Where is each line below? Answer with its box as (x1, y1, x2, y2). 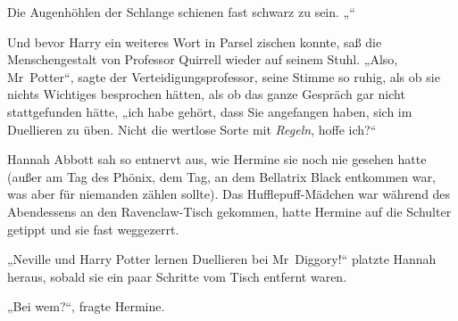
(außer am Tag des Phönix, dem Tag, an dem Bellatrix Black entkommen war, (7, 167, 436, 185)
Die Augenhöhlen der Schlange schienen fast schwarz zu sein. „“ (7, 3, 355, 21)
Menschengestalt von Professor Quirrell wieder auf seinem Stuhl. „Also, (7, 50, 398, 69)
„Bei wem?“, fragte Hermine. (7, 297, 165, 316)
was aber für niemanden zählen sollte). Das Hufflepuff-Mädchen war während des (7, 185, 451, 203)
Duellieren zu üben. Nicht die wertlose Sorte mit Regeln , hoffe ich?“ (7, 119, 377, 138)
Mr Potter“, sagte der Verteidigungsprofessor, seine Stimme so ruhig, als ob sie (7, 67, 440, 86)
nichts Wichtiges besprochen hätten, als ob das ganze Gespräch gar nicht (7, 85, 405, 103)
